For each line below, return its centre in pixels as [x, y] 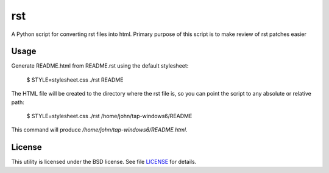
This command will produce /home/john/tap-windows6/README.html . [99, 130]
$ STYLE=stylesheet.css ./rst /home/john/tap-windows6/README [109, 116]
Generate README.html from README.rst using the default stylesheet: [100, 66]
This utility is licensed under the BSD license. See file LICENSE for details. [104, 162]
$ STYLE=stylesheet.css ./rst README [75, 80]
